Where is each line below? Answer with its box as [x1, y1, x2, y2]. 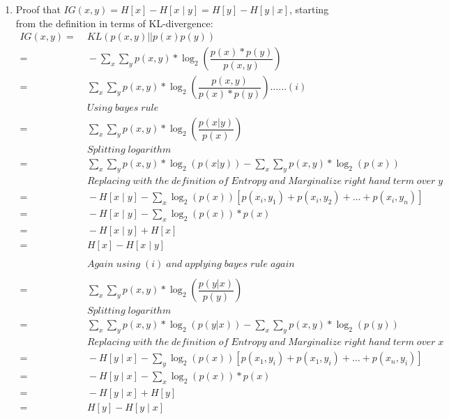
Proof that [15, 2, 61, 16]
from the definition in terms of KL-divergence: [15, 15, 213, 30]
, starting [289, 2, 329, 16]
